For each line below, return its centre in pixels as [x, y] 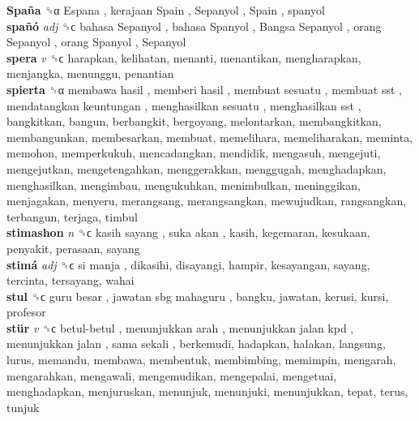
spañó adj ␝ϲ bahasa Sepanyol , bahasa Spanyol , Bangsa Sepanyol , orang [194, 26]
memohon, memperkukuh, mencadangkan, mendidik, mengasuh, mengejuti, [194, 153]
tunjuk [23, 407]
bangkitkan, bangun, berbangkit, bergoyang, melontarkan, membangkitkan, [194, 121]
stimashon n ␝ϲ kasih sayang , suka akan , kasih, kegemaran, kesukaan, [188, 232]
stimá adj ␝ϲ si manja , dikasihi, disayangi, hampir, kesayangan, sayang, [188, 264]
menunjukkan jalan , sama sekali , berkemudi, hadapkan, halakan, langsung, [196, 344]
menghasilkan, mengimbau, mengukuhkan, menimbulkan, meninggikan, [184, 185]
